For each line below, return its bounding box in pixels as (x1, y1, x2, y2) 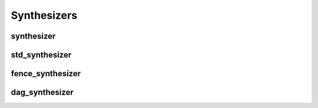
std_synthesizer (11, 50, 72, 60)
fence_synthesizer (11, 69, 81, 79)
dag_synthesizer (11, 87, 74, 97)
